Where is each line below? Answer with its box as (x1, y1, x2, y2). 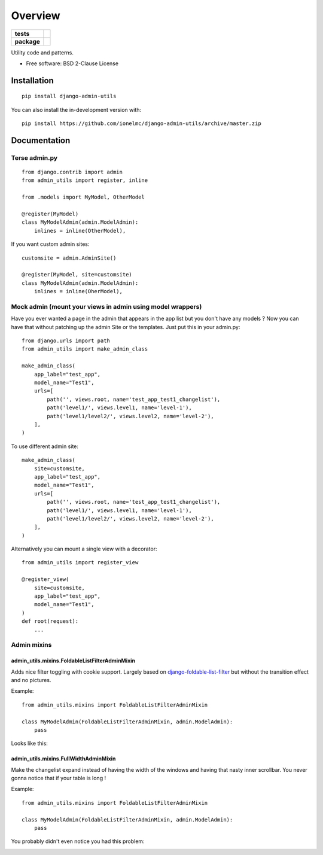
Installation (11, 75, 54, 86)
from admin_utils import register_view (22, 559, 139, 566)
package (14, 37, 40, 45)
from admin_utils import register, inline (22, 177, 148, 184)
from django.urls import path (22, 337, 111, 344)
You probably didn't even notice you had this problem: (11, 838, 145, 845)
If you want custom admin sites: (11, 241, 90, 248)
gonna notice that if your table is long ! (11, 775, 106, 782)
